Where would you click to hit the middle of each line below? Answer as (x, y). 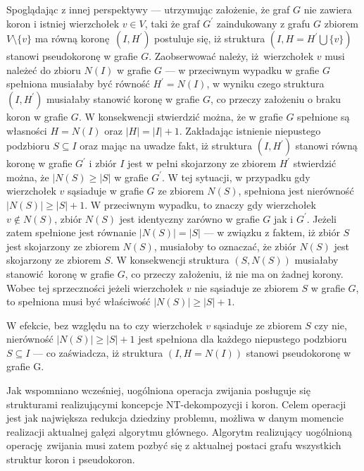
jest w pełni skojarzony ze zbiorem (202, 163)
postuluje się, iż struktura (210, 38)
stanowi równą (326, 146)
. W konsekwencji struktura (170, 260)
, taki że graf (172, 23)
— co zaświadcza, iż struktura (98, 352)
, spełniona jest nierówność (296, 191)
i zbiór (103, 163)
